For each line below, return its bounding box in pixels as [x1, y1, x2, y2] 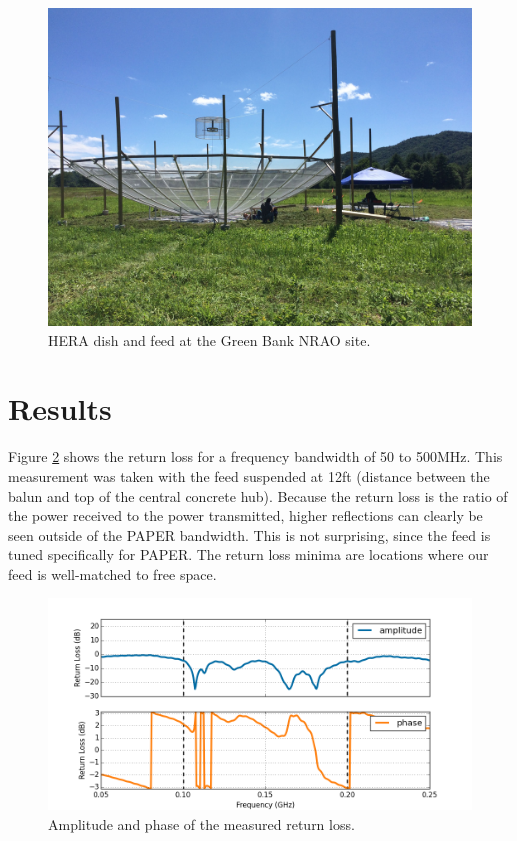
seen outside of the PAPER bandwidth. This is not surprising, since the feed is [8, 524, 491, 545]
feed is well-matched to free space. [8, 563, 217, 584]
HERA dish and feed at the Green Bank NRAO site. [48, 329, 371, 350]
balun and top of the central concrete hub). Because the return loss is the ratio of [8, 485, 508, 506]
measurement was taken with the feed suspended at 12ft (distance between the [8, 465, 490, 486]
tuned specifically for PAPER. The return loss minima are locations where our [8, 544, 489, 565]
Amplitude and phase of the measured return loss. [48, 814, 355, 835]
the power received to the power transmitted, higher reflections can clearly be [8, 505, 483, 526]
